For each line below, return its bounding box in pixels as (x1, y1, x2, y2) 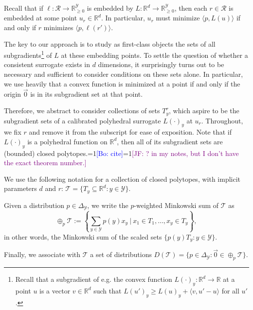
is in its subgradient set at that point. (30, 89, 143, 99)
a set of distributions (90, 249, 152, 259)
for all (221, 285, 239, 295)
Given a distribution (4, 200, 64, 210)
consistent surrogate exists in (4, 59, 90, 69)
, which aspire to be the (169, 105, 239, 116)
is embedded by (87, 3, 133, 13)
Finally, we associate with (4, 249, 81, 259)
